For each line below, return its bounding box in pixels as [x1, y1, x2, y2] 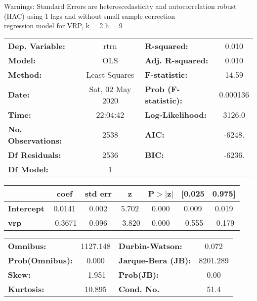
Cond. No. [118, 283, 160, 295]
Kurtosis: [8, 283, 44, 295]
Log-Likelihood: [145, 108, 207, 120]
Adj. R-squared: [145, 54, 209, 66]
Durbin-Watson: [118, 240, 182, 251]
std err [85, 187, 112, 199]
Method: [8, 68, 42, 80]
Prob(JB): [118, 268, 159, 280]
